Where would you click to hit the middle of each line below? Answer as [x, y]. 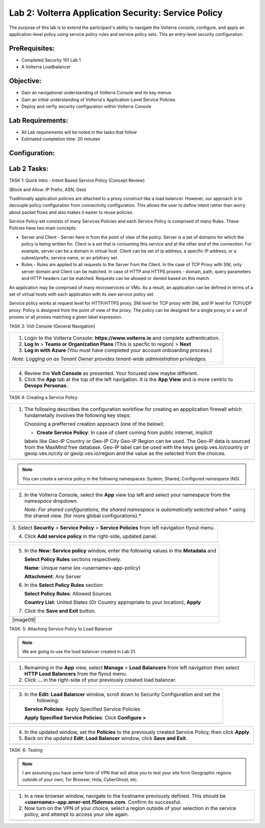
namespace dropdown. [51, 501]
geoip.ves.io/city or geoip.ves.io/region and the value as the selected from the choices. [125, 453]
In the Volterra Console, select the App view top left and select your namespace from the [127, 495]
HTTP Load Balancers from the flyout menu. [76, 674]
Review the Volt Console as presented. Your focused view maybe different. [111, 373]
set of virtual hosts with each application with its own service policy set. [82, 294]
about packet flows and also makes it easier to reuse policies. [71, 212]
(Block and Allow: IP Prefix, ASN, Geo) [48, 190]
